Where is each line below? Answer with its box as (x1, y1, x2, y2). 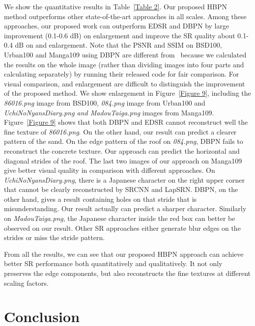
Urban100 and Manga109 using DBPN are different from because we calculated (4, 49, 247, 59)
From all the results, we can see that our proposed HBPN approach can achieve (4, 248, 244, 259)
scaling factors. (4, 277, 49, 288)
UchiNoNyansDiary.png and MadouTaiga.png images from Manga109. (4, 107, 214, 117)
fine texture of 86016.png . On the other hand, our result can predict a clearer (4, 126, 237, 136)
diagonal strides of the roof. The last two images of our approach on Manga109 (4, 155, 242, 165)
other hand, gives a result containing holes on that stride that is (4, 193, 197, 204)
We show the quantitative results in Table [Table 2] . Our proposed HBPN (4, 1, 227, 11)
